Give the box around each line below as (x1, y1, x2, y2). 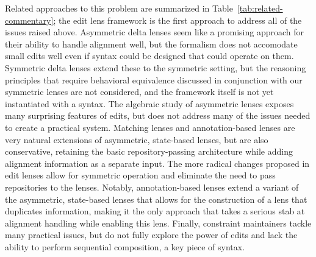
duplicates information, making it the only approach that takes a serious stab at (5, 205, 305, 217)
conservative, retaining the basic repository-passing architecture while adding (5, 145, 293, 158)
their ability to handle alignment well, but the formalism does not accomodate (5, 37, 298, 50)
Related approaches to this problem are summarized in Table (5, 2, 233, 14)
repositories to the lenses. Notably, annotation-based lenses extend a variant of (5, 180, 299, 193)
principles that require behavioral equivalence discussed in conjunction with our (5, 73, 303, 86)
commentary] (5, 13, 54, 26)
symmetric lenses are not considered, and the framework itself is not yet (5, 85, 274, 98)
